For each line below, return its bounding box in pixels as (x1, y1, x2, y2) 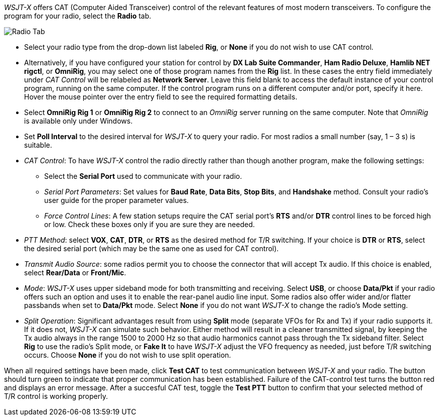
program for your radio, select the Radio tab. (4, 12, 152, 20)
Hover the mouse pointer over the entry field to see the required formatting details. (24, 92, 298, 101)
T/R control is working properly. (4, 392, 108, 400)
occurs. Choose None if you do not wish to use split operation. (24, 351, 231, 359)
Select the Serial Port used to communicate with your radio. (44, 172, 242, 180)
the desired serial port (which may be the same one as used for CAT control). (24, 244, 279, 253)
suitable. (24, 141, 52, 149)
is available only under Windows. (24, 117, 133, 125)
